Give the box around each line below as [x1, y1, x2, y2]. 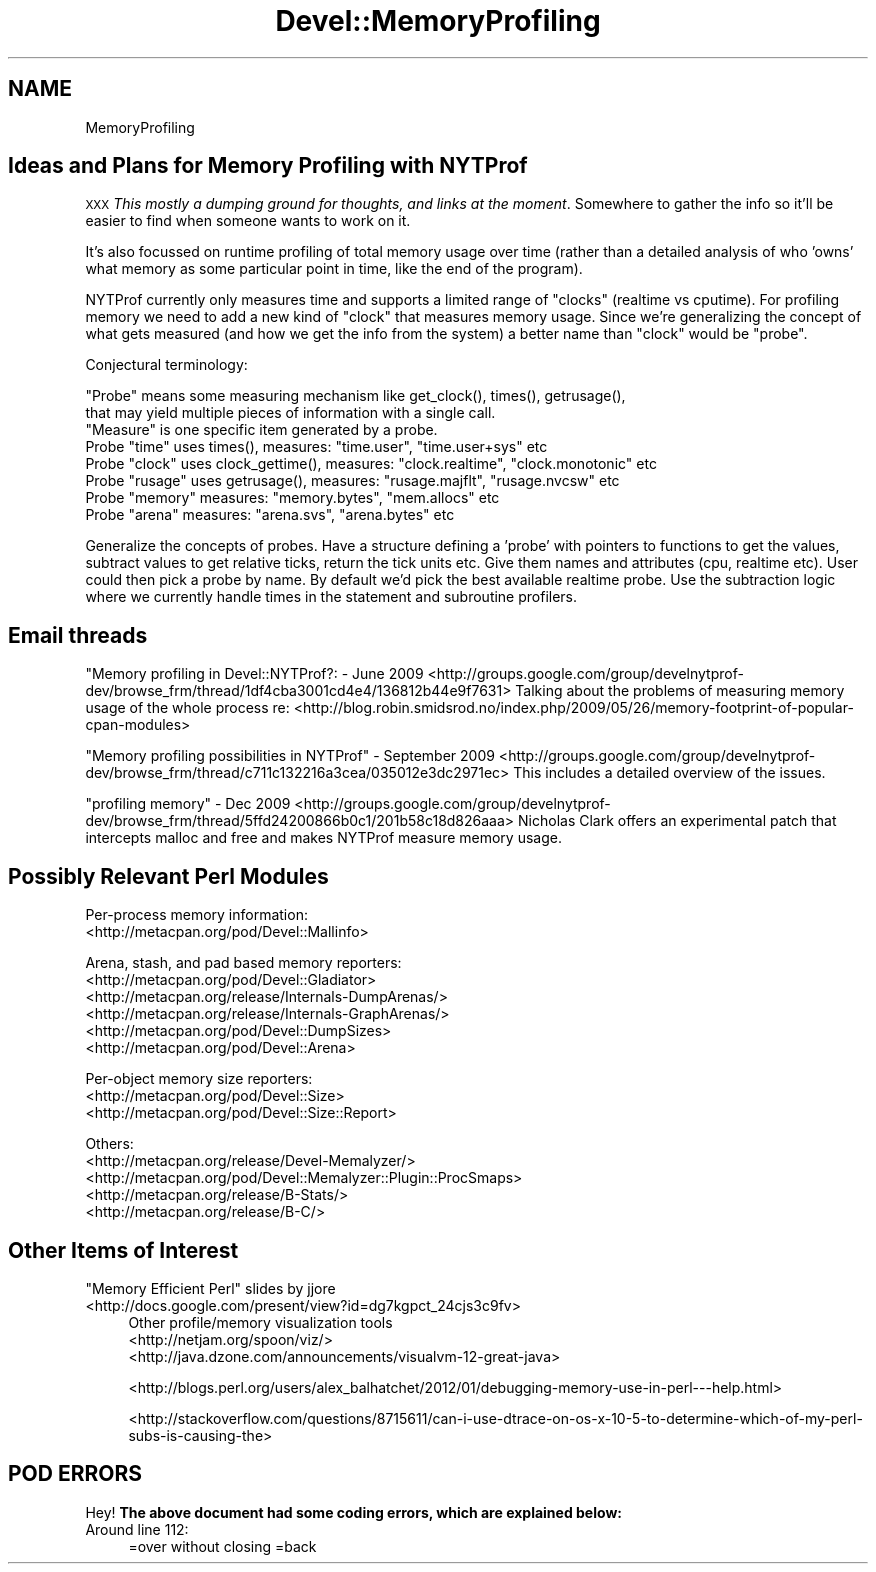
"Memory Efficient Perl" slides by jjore [85, 1279, 336, 1297]
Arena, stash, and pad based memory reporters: [85, 954, 402, 972]
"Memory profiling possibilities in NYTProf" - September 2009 [85, 747, 495, 765]
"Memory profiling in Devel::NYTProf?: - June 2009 [85, 665, 424, 683]
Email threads [8, 622, 148, 648]
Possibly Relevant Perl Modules [8, 863, 329, 889]
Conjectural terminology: [85, 356, 248, 374]
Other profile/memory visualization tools [128, 1313, 393, 1331]
